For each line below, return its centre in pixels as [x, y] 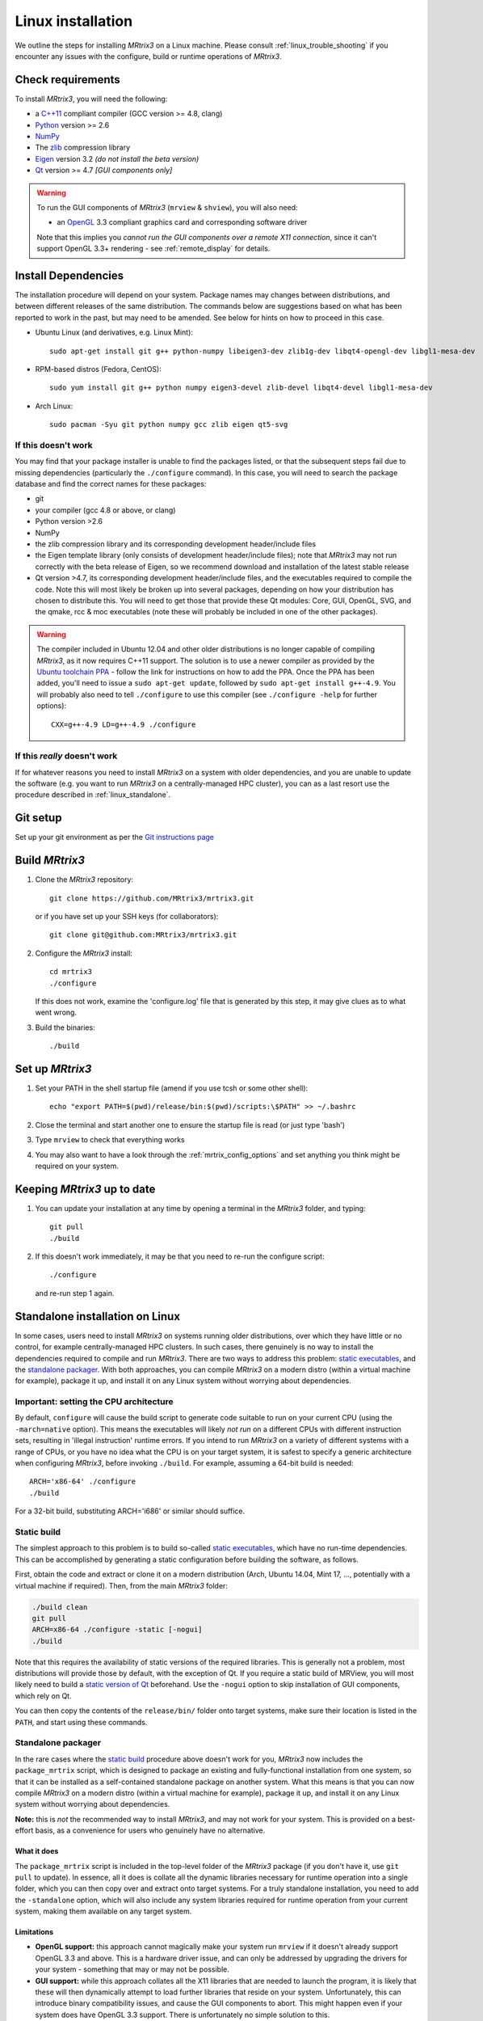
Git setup [38, 818]
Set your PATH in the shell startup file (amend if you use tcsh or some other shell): [172, 1088]
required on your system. [77, 1166]
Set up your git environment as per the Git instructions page [114, 838]
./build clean [60, 1607]
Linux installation [74, 21]
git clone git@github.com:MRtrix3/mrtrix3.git [143, 935]
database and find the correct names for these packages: [111, 484]
